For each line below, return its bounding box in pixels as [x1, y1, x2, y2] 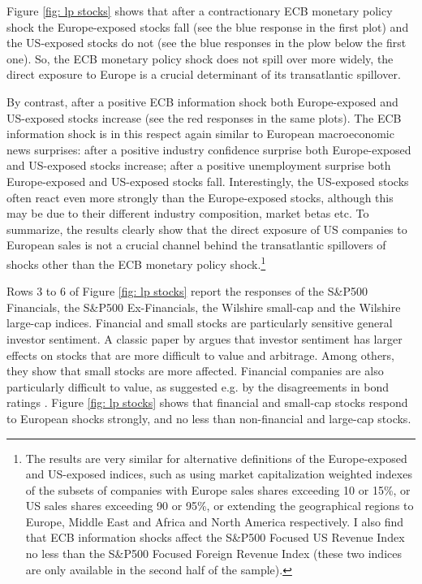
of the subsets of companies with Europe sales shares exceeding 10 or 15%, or [25, 481, 411, 498]
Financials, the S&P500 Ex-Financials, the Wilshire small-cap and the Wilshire [6, 298, 401, 315]
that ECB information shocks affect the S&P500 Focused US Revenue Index [25, 529, 405, 546]
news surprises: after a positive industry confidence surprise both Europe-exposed [6, 141, 411, 158]
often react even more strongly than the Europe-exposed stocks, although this [6, 188, 394, 205]
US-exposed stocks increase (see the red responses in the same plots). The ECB [6, 109, 402, 126]
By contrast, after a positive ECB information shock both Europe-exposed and [6, 93, 398, 110]
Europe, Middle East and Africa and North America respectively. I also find [25, 513, 403, 530]
